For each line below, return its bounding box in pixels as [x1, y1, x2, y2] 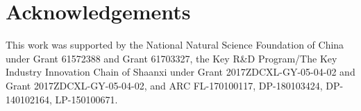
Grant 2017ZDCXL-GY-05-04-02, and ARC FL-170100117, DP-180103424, [6, 78, 323, 92]
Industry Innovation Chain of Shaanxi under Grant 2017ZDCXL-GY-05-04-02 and [6, 65, 355, 79]
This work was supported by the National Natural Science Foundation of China [6, 37, 344, 52]
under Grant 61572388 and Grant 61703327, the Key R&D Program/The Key [6, 51, 337, 65]
